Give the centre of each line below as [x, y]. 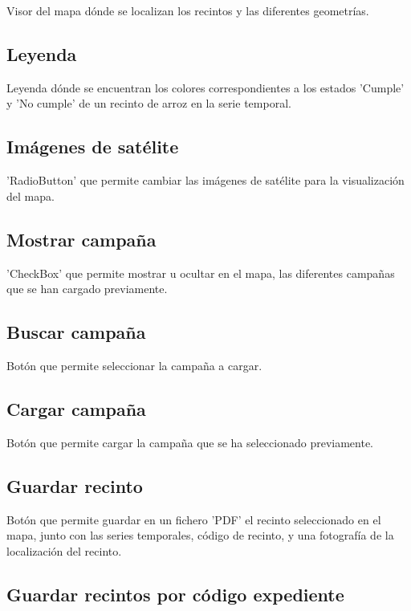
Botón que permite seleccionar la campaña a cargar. [134, 365]
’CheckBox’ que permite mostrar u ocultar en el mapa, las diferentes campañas [201, 273]
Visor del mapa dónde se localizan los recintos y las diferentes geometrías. [188, 10]
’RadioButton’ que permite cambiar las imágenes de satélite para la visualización [205, 180]
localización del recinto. [64, 550]
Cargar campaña [76, 408]
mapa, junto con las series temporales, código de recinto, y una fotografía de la [200, 535]
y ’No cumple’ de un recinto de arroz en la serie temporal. [149, 103]
